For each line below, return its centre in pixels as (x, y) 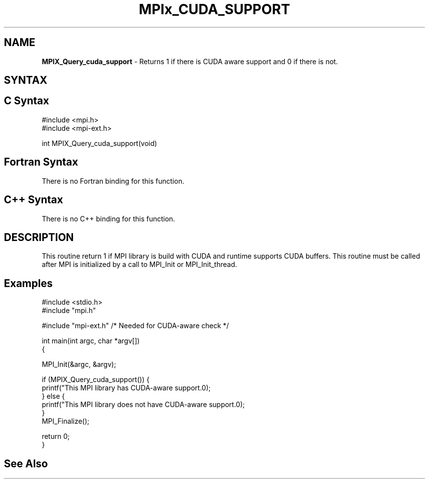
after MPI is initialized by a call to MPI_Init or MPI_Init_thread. (140, 265)
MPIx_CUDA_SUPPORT (214, 9)
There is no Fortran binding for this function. (113, 181)
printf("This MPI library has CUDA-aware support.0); (126, 388)
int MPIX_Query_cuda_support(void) (99, 143)
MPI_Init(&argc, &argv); (79, 364)
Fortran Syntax (41, 162)
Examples (28, 283)
